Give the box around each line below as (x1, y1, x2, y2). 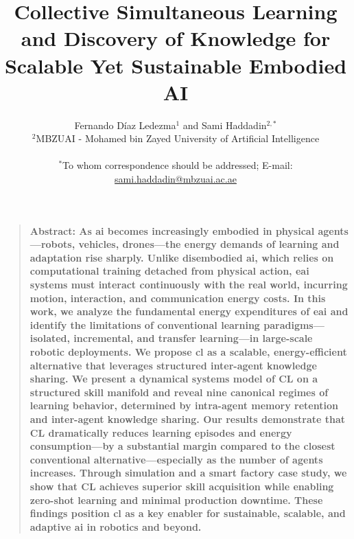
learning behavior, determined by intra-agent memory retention (29, 398, 338, 413)
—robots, (29, 237, 75, 251)
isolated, (29, 331, 71, 345)
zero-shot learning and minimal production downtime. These (29, 492, 323, 507)
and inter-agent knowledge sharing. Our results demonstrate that (29, 411, 346, 426)
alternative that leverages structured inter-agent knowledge (29, 358, 317, 372)
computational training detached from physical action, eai (29, 264, 309, 278)
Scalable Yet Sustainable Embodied (4, 51, 347, 79)
